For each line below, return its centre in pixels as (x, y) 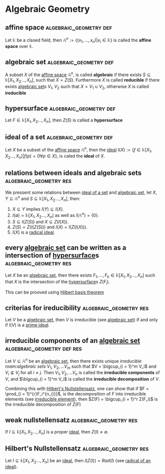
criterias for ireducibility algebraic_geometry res (77, 308)
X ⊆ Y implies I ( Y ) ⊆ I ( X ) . (38, 209)
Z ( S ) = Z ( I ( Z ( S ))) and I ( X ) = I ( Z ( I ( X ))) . (50, 227)
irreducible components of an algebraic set (73, 340)
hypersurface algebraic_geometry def (60, 108)
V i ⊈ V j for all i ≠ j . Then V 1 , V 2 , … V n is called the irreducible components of (82, 373)
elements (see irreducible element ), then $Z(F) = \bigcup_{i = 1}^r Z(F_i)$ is (82, 399)
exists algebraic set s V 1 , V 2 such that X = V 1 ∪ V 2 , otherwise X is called (77, 87)
